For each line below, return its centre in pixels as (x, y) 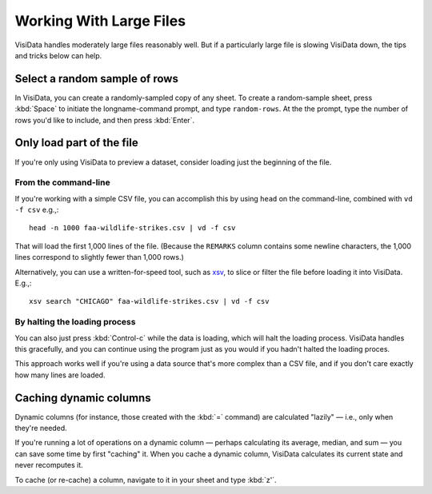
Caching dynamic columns (83, 398)
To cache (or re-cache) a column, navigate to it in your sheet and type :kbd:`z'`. (146, 480)
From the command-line (63, 182)
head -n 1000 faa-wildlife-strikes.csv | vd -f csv (132, 228)
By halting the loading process (75, 322)
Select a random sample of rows (97, 79)
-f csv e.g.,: (37, 210)
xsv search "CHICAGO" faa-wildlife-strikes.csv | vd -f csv (149, 301)
